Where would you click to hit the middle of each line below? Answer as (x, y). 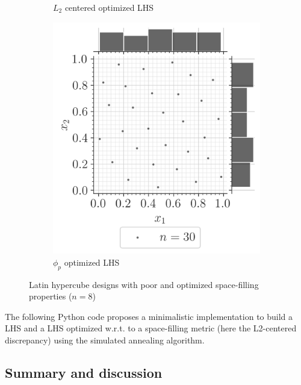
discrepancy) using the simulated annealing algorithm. (105, 340)
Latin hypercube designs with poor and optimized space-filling (144, 284)
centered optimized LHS (109, 7)
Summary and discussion (84, 372)
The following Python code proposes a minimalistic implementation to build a (149, 316)
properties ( (51, 296)
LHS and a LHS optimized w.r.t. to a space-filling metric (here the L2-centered (151, 328)
